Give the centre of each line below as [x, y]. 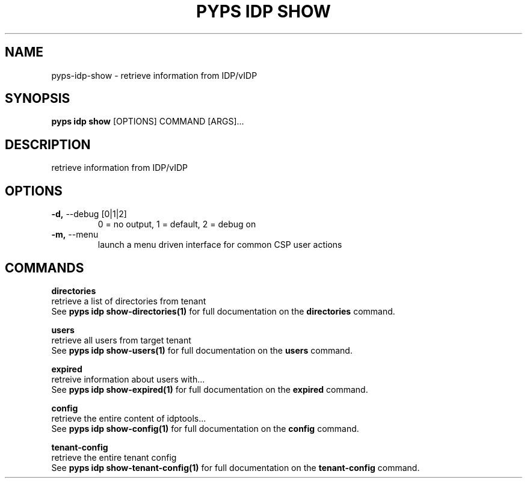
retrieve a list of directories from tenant [129, 301]
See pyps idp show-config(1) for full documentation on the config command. [205, 428]
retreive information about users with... [128, 379]
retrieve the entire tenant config [114, 457]
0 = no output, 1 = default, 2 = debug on [177, 224]
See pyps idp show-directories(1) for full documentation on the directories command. [223, 311]
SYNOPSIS [38, 99]
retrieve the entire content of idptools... [129, 418]
